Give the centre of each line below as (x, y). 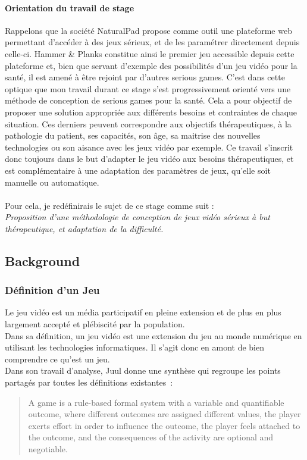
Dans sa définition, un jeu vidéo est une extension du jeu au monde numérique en (153, 335)
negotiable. (48, 449)
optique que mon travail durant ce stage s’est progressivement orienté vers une (148, 88)
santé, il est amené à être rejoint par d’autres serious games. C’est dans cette (145, 77)
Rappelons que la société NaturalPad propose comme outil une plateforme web (148, 30)
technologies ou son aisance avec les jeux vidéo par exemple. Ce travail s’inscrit (149, 147)
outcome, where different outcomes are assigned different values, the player (165, 414)
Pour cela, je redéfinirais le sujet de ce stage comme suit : (109, 205)
